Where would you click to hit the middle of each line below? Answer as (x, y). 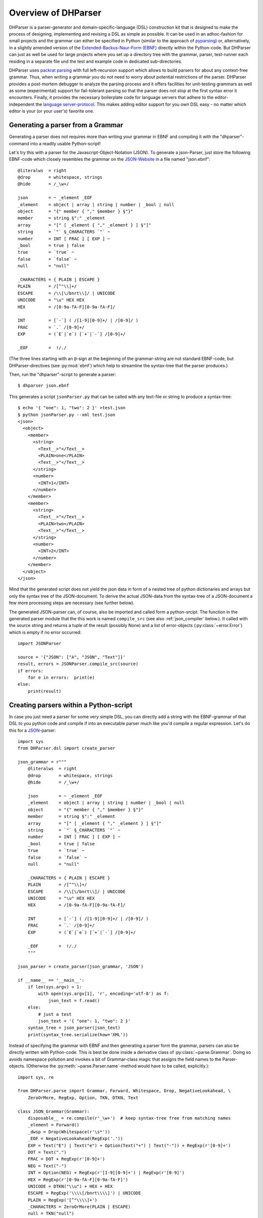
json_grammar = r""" (42, 762)
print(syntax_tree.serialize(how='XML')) (78, 1035)
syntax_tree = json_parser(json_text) (74, 1028)
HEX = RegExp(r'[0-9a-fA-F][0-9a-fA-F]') (78, 1180)
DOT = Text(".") (47, 1152)
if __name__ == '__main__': (51, 980)
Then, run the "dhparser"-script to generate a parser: (63, 375)
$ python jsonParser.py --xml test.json (66, 415)
